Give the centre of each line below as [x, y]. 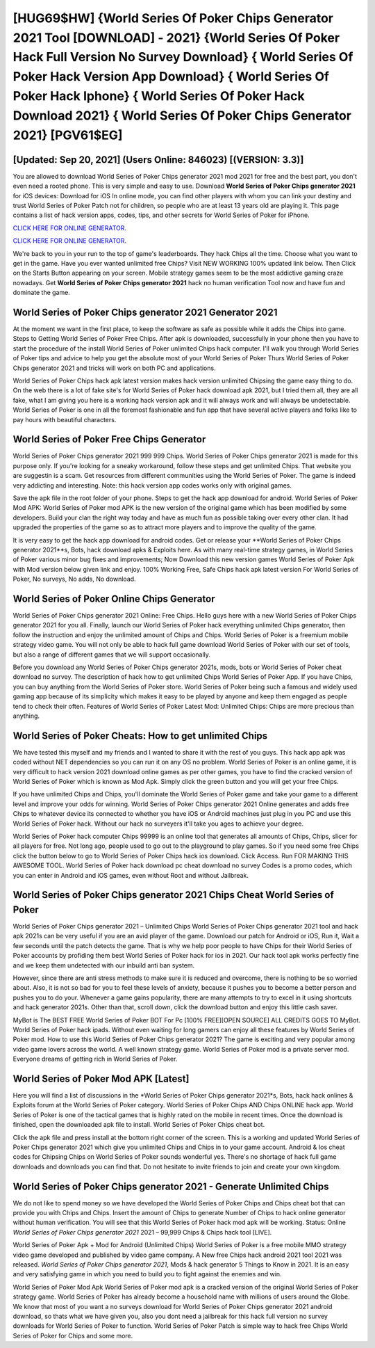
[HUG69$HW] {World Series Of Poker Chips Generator [173, 18]
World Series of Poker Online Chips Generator [114, 599]
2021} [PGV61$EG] [68, 135]
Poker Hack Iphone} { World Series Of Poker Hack [159, 96]
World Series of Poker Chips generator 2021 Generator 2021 [145, 312]
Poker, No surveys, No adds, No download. [74, 579]
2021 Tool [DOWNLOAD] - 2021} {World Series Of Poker [176, 38]
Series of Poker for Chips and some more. [73, 1335]
